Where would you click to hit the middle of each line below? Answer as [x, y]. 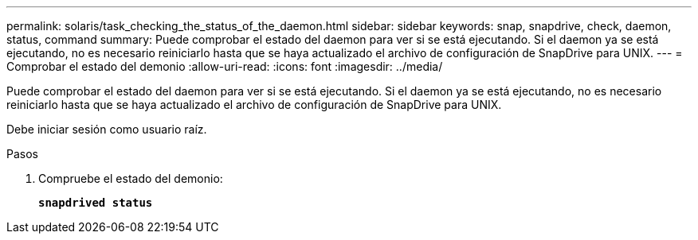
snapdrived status [96, 203]
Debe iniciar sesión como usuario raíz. [107, 129]
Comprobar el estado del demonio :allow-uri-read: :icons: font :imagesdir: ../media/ [225, 66]
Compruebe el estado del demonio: [131, 178]
